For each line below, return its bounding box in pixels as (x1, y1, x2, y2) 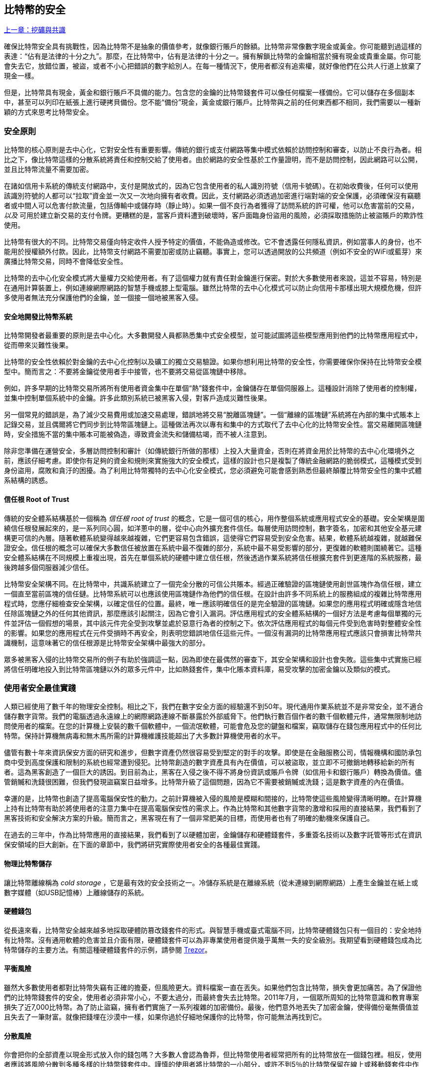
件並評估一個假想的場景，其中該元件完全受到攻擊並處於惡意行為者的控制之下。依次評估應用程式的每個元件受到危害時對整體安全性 (4, 618, 422, 627)
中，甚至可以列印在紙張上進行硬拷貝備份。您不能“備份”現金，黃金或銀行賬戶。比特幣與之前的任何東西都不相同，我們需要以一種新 (4, 98, 421, 107)
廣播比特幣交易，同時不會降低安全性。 (4, 257, 127, 266)
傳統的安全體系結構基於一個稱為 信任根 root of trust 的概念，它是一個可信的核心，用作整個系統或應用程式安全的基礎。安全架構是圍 (4, 514, 425, 522)
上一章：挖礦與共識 (4, 25, 66, 34)
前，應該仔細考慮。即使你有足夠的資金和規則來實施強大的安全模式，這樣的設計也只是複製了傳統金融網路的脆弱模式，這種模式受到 (4, 456, 422, 465)
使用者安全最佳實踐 (4, 683, 76, 693)
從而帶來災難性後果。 (4, 341, 72, 350)
